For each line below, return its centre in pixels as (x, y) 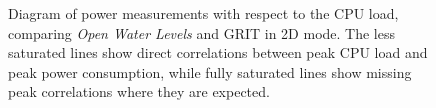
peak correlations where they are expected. (139, 91)
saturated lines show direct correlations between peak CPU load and (218, 52)
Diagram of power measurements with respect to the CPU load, (203, 13)
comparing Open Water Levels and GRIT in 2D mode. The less (201, 32)
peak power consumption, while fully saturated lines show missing (210, 71)
